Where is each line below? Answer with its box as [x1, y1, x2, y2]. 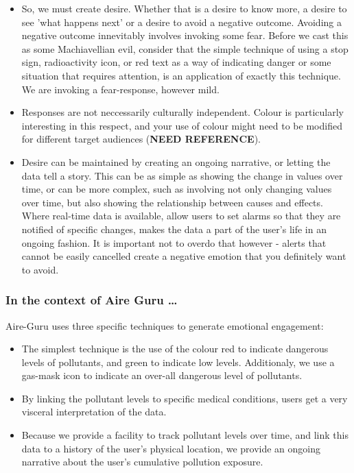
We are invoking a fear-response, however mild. [21, 82, 220, 96]
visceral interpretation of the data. [21, 404, 167, 419]
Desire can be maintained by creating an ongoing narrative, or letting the [21, 154, 331, 169]
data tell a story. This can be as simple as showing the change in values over [21, 168, 343, 182]
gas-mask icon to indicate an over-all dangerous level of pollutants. [21, 368, 303, 383]
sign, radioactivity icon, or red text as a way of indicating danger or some [21, 55, 331, 69]
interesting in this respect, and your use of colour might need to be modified [21, 118, 342, 132]
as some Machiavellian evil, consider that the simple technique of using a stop [21, 41, 349, 56]
